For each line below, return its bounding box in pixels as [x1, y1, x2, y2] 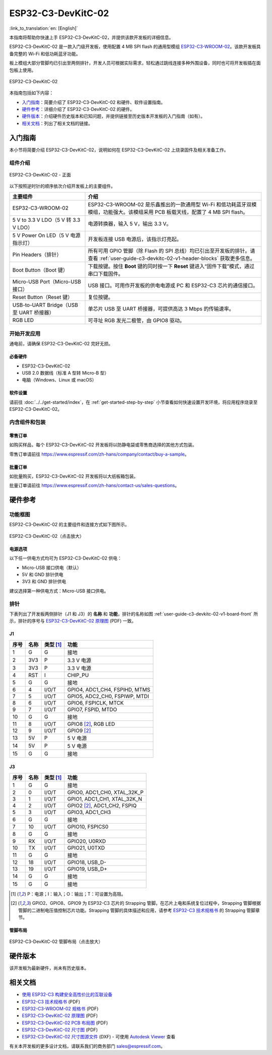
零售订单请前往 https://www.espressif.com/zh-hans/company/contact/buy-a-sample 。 [9, 451, 189, 457]
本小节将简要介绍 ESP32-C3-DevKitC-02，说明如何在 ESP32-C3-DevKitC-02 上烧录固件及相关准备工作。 [9, 147, 229, 153]
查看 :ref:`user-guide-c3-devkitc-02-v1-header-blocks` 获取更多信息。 [88, 255, 255, 262]
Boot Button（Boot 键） [12, 267, 68, 274]
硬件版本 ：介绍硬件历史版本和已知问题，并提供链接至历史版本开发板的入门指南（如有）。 [22, 113, 205, 119]
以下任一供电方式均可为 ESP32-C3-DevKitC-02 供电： [9, 555, 122, 562]
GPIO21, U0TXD [67, 844, 105, 851]
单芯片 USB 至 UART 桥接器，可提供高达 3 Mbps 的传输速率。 [88, 305, 234, 313]
